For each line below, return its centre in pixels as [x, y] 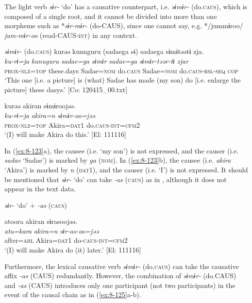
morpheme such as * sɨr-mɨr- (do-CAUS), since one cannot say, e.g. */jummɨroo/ [124, 25]
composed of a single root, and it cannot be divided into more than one [111, 16]
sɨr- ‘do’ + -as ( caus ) [36, 205]
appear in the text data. [40, 189]
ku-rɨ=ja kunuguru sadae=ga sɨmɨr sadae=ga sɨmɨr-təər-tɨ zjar [96, 60]
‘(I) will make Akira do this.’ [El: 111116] [65, 134]
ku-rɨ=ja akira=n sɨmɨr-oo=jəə [50, 115]
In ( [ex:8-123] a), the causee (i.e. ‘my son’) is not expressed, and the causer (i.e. [122, 150]
